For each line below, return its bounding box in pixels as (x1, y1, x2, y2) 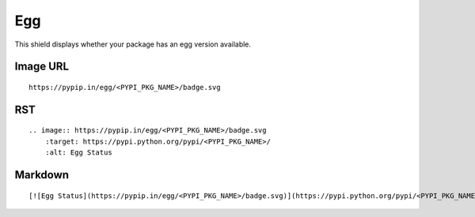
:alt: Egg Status (44, 148, 112, 157)
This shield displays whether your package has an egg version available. (14, 39, 252, 49)
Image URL (14, 60, 70, 73)
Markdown (14, 168, 70, 181)
